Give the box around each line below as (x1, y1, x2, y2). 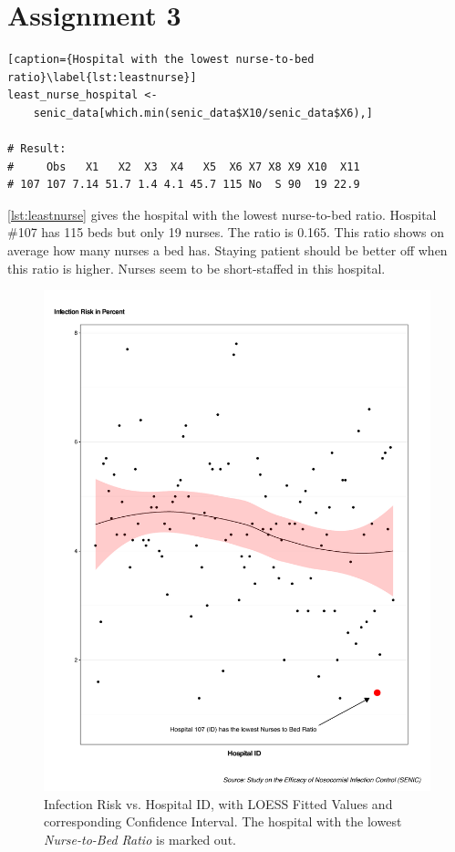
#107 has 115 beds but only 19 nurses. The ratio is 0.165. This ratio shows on (7, 223, 445, 242)
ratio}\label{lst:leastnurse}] (7, 70, 197, 84)
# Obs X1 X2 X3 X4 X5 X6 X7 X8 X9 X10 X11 (7, 160, 360, 173)
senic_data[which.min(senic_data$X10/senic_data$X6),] (33, 106, 373, 119)
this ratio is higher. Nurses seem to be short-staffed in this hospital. (7, 258, 386, 277)
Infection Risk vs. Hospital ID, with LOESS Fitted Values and (44, 794, 393, 813)
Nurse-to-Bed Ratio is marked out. (44, 829, 236, 848)
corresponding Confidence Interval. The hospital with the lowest (44, 812, 402, 831)
